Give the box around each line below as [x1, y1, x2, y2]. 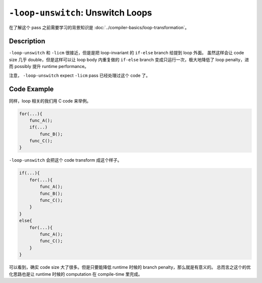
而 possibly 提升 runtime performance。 [9, 64, 89, 69]
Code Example [9, 85, 54, 93]
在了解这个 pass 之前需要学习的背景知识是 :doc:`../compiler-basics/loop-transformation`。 [9, 24, 189, 30]
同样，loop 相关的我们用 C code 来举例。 [9, 98, 91, 104]
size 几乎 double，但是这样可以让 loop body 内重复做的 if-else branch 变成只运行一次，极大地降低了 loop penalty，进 [9, 56, 249, 63]
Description [9, 37, 46, 46]
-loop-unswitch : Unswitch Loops [9, 7, 152, 18]
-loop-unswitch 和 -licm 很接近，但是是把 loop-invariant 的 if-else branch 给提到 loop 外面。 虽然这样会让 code [9, 50, 245, 56]
